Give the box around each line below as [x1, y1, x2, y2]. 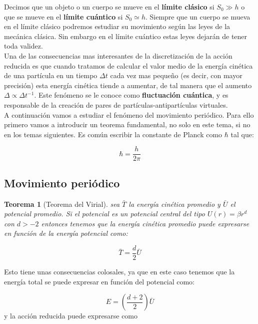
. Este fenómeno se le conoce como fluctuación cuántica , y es [34, 90, 228, 100]
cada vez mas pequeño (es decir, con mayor [110, 70, 242, 81]
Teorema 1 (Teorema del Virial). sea [4, 198, 120, 209]
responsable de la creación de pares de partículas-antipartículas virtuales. [4, 99, 228, 110]
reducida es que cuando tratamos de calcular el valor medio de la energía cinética [4, 60, 253, 71]
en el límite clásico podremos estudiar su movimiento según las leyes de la [4, 21, 230, 32]
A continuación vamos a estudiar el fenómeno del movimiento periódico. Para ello [4, 109, 254, 120]
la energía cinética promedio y [128, 198, 220, 209]
